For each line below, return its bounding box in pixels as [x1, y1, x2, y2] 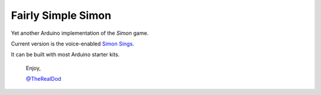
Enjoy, [26, 64, 41, 71]
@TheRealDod [26, 76, 62, 83]
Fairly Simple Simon [11, 9, 112, 22]
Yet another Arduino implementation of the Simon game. [11, 30, 149, 37]
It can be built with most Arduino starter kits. [11, 51, 120, 58]
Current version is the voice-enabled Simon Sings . [11, 40, 134, 47]
